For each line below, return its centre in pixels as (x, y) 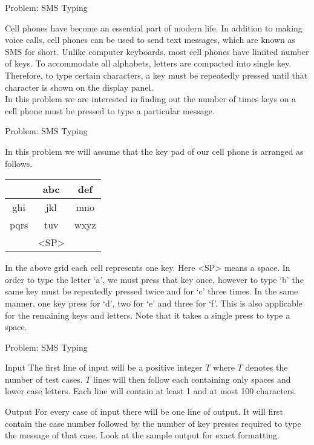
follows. (19, 163)
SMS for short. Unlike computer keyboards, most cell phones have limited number (157, 51)
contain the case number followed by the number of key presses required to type (153, 423)
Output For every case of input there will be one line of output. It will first (144, 411)
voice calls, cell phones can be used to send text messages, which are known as (150, 40)
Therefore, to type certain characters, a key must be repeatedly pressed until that (156, 75)
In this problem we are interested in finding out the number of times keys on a (151, 99)
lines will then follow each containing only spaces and (192, 379)
